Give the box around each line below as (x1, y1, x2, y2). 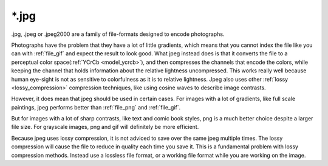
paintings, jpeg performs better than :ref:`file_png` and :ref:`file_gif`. (11, 103, 181, 111)
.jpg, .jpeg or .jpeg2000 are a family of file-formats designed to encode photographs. (11, 30, 225, 38)
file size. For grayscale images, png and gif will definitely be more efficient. (11, 123, 199, 131)
